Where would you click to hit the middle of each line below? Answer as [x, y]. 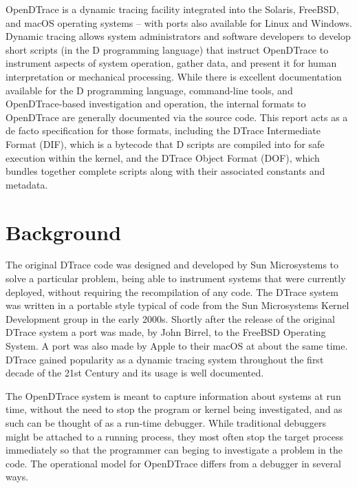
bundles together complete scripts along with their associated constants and [165, 171]
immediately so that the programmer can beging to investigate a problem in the [174, 450]
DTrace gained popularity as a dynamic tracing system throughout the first [165, 359]
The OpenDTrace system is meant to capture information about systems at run [173, 395]
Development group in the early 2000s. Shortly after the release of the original [170, 318]
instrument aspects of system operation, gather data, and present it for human [171, 63]
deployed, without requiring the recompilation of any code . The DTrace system [172, 291]
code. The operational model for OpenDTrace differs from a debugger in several [173, 463]
